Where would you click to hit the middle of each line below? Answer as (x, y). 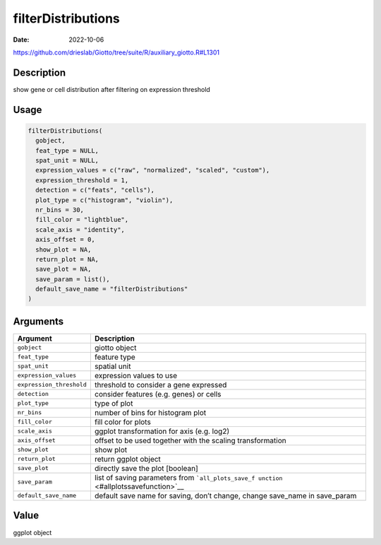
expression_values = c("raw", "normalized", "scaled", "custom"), (153, 170)
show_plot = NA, (64, 250)
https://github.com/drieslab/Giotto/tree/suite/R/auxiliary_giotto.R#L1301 (116, 52)
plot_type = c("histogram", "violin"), (104, 200)
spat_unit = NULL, (67, 160)
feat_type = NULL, (67, 151)
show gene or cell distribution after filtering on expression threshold (112, 89)
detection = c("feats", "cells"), (95, 190)
